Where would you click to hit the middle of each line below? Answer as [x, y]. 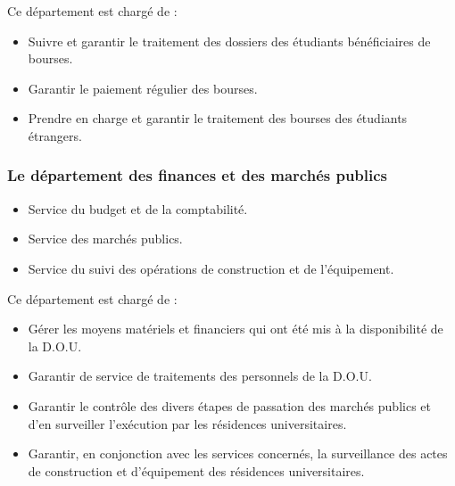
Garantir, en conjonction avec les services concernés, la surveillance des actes [238, 453]
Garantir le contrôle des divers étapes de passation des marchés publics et [229, 405]
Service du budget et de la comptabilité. [138, 208]
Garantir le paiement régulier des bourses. [143, 88]
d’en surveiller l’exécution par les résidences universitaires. [187, 423]
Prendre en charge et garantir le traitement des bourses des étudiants [218, 118]
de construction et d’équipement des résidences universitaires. [196, 470]
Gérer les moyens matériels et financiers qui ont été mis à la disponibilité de [236, 329]
